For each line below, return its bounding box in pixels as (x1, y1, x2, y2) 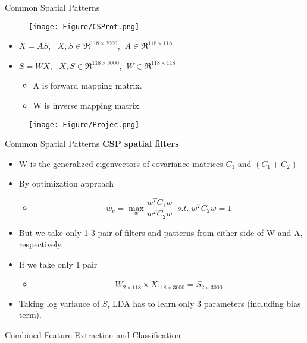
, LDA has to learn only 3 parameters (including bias (107, 297, 301, 309)
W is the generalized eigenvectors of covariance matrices (18, 157, 223, 169)
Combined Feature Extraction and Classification (5, 329, 181, 341)
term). (18, 309, 42, 321)
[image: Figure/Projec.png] (29, 120, 140, 129)
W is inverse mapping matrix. (33, 99, 142, 112)
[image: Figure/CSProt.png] (29, 22, 140, 31)
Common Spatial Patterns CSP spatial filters (5, 137, 179, 150)
